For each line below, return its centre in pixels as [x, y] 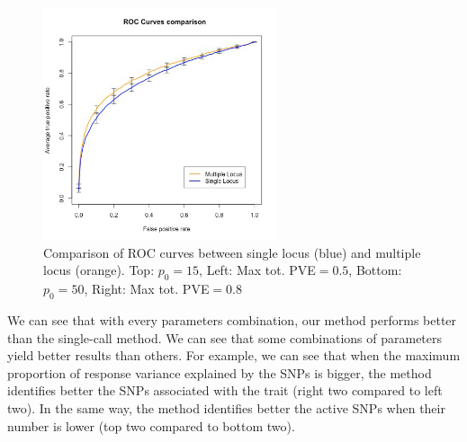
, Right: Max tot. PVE [147, 289]
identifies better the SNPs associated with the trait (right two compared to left [225, 390]
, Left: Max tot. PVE [257, 270]
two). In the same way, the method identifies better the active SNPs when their [226, 407]
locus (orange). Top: [99, 270]
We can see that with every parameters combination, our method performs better [232, 319]
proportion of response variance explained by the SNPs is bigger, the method [220, 372]
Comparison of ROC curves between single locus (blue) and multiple [232, 252]
